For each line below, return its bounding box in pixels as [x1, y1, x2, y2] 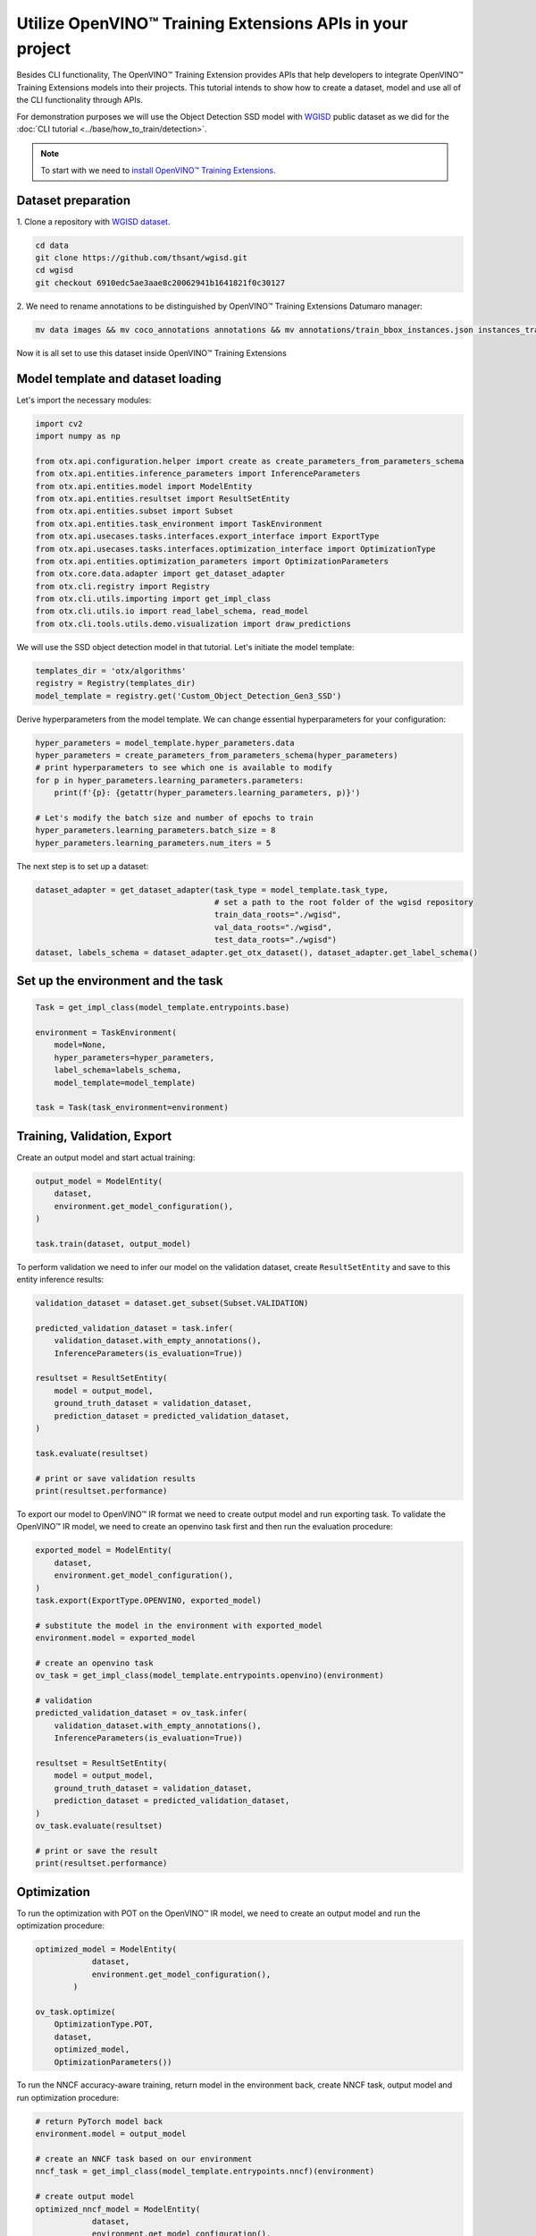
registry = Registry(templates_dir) [35, 678, 197, 689]
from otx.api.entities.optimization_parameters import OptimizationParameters [35, 555, 389, 566]
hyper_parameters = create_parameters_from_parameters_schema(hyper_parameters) [35, 750, 398, 760]
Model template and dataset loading [16, 371, 222, 386]
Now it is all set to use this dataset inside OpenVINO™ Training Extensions [16, 347, 288, 358]
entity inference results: [16, 1275, 105, 1285]
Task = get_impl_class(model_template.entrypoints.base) [35, 1003, 290, 1012]
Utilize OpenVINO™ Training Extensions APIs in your [16, 13, 408, 33]
